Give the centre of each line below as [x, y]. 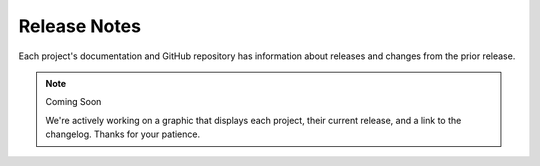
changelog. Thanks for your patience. [122, 134]
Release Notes [80, 26]
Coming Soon [73, 102]
